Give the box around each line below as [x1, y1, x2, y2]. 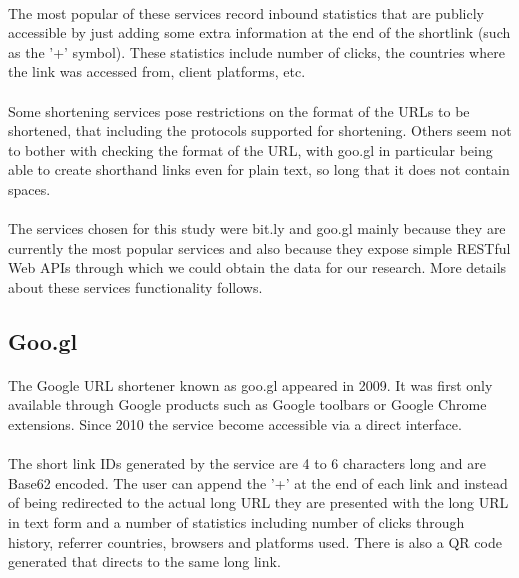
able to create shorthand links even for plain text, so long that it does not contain [8, 159, 510, 180]
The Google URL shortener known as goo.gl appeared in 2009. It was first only [8, 374, 493, 395]
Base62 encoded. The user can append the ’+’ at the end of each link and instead [8, 472, 508, 493]
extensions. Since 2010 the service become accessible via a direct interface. [8, 414, 462, 435]
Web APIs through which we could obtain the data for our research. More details [8, 257, 507, 278]
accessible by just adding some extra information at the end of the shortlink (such [8, 22, 511, 43]
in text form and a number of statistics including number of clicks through [8, 512, 465, 533]
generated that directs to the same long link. [8, 551, 281, 572]
